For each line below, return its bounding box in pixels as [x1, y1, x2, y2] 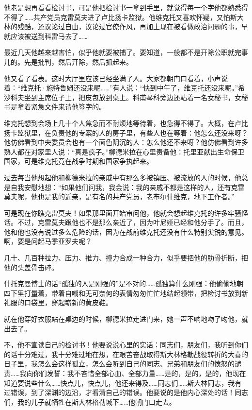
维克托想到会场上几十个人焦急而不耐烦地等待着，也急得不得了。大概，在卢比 [4, 118, 248, 128]
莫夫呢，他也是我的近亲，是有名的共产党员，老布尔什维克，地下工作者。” [4, 191, 235, 202]
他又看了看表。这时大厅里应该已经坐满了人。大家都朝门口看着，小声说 [4, 73, 228, 83]
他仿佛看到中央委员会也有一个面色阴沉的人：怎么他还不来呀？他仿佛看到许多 [4, 137, 248, 147]
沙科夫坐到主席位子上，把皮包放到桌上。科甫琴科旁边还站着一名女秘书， [4, 92, 235, 102]
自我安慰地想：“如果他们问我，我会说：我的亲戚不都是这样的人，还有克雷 [10, 182, 245, 192]
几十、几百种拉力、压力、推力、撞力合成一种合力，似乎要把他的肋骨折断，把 [4, 253, 248, 263]
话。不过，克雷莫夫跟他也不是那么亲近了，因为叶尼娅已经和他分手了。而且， [4, 217, 248, 227]
